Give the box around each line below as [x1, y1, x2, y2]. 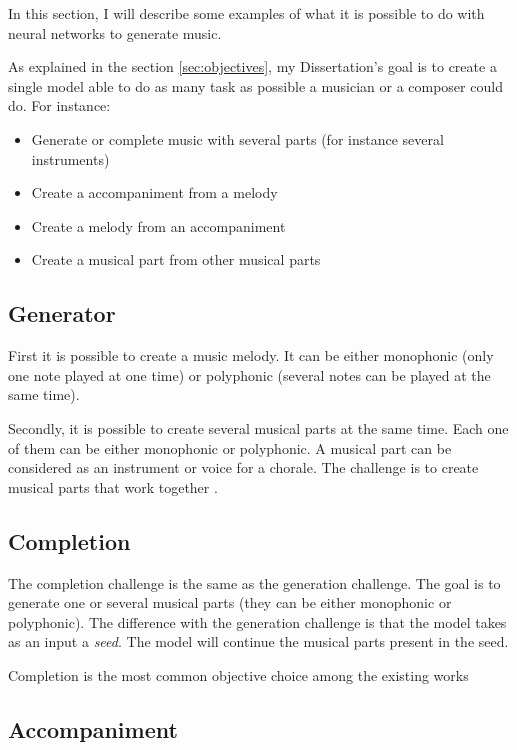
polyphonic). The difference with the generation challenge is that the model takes [8, 611, 507, 632]
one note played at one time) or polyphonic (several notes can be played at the [8, 364, 491, 385]
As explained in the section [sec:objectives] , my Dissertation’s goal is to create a [8, 56, 497, 77]
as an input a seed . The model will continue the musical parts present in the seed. [8, 631, 509, 652]
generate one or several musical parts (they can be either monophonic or [8, 592, 452, 613]
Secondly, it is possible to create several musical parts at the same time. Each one [8, 417, 509, 438]
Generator [8, 298, 116, 329]
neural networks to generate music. [8, 22, 222, 43]
